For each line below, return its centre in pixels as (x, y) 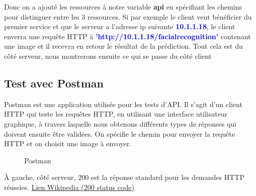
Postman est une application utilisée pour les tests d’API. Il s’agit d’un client (123, 104)
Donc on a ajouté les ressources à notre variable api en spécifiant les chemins (123, 7)
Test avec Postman (54, 83)
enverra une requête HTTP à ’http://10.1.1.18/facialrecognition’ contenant (127, 36)
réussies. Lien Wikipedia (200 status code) (69, 187)
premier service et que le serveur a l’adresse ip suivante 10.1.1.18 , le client (120, 26)
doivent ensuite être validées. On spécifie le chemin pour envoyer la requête (120, 133)
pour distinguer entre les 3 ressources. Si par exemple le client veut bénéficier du (128, 16)
